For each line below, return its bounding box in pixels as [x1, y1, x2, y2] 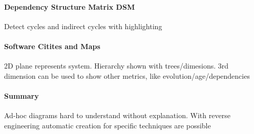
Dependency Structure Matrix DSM [4, 1, 135, 12]
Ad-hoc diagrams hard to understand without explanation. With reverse [4, 110, 230, 121]
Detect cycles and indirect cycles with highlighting [4, 20, 162, 31]
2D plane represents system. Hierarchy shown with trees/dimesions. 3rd [4, 60, 229, 71]
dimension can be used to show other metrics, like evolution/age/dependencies [4, 70, 250, 81]
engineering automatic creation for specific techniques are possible [4, 120, 211, 130]
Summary [4, 90, 39, 101]
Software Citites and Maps [4, 40, 100, 51]
